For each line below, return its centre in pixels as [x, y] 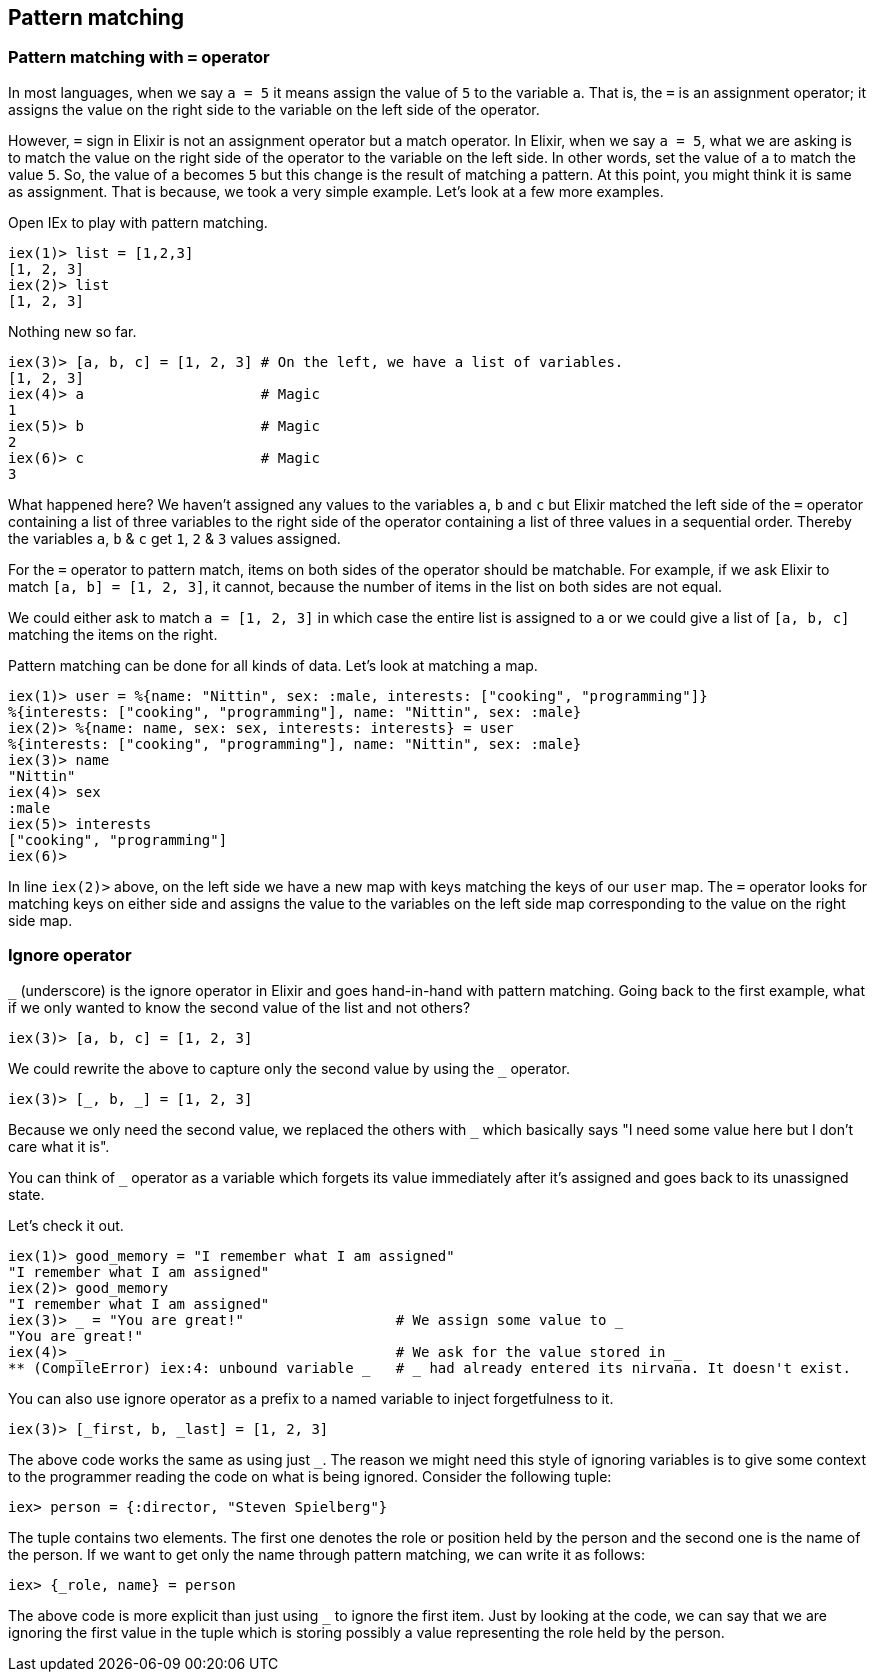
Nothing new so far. [72, 331]
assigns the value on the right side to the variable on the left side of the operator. [274, 109]
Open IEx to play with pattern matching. [138, 222]
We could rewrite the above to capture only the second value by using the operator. [289, 1068]
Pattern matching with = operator [139, 57]
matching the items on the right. [113, 634]
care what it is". [59, 1146]
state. [26, 1194]
